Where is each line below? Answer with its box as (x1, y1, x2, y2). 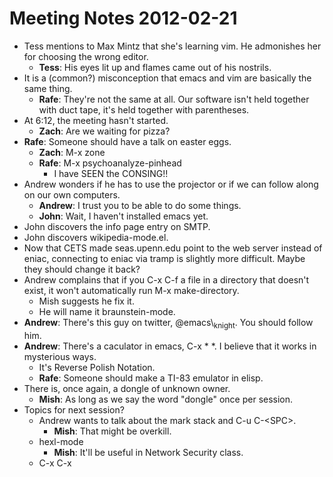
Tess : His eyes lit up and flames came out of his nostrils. (38, 61, 272, 73)
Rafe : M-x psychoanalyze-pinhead (38, 157, 182, 169)
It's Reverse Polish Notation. (38, 361, 156, 373)
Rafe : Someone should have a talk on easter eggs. (23, 135, 232, 147)
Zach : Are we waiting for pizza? (38, 125, 171, 137)
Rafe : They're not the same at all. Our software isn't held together (38, 93, 310, 105)
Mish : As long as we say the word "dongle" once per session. (38, 393, 294, 405)
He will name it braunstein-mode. (38, 305, 176, 317)
